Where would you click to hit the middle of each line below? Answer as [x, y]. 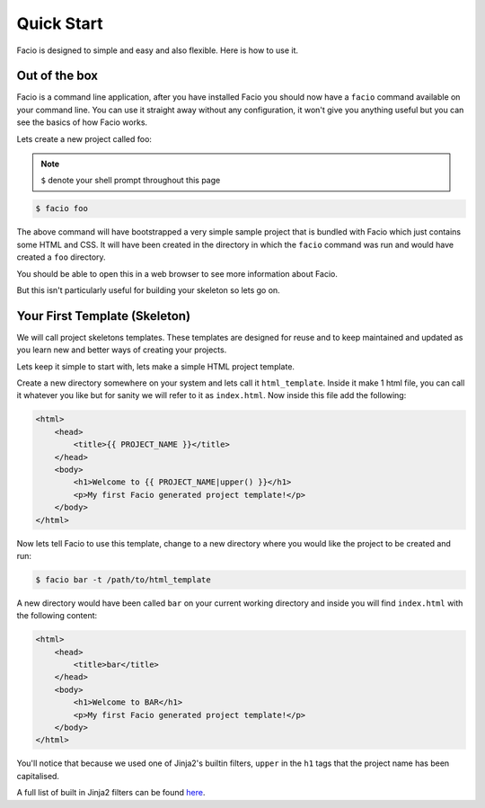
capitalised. [38, 776]
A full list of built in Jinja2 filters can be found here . [111, 793]
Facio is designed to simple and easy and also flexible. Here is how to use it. [158, 50]
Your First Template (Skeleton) [104, 316]
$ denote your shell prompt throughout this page [131, 181]
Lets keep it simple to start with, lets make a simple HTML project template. [156, 366]
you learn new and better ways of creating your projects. [122, 350]
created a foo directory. [62, 257]
